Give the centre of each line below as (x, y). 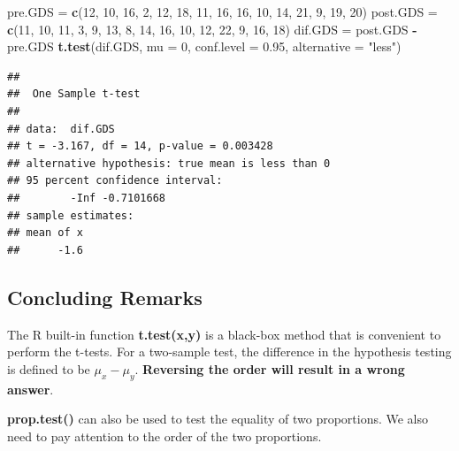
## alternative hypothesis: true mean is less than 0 (169, 163)
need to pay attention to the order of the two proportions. (164, 436)
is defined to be (49, 368)
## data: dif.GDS (61, 129)
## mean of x (45, 233)
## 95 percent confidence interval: (115, 181)
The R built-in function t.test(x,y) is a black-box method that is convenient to (224, 334)
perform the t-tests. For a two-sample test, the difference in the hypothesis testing (229, 352)
